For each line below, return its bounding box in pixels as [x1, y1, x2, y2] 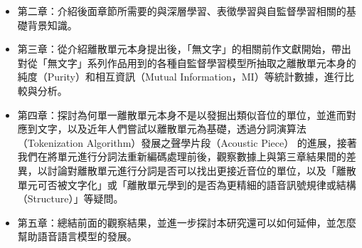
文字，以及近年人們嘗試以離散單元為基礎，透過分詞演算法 [37, 121, 307, 136]
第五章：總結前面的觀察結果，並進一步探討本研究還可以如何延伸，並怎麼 [17, 215, 356, 229]
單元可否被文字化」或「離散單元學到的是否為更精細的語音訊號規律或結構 [17, 177, 356, 192]
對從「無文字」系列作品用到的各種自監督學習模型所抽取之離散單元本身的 [17, 55, 356, 70]
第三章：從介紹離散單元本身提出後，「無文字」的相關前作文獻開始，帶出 [17, 41, 351, 56]
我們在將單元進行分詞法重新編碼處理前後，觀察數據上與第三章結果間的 [17, 149, 346, 164]
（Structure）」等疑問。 [17, 191, 124, 206]
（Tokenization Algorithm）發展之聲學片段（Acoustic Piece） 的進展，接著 [17, 135, 357, 150]
